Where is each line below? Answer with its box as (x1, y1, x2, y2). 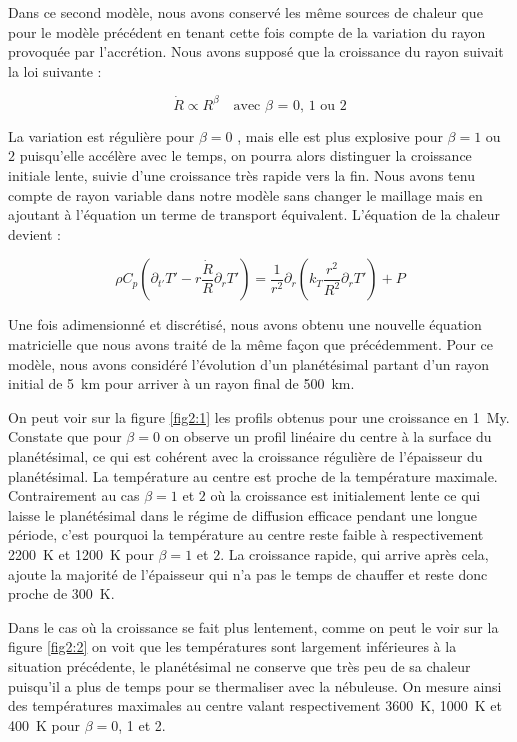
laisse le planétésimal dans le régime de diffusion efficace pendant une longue (8, 504, 477, 525)
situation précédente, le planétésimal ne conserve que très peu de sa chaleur (8, 655, 471, 676)
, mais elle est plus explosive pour (237, 125, 443, 146)
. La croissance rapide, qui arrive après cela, (220, 543, 489, 564)
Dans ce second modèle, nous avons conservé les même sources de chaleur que (8, 2, 483, 22)
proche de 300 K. (8, 583, 115, 604)
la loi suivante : (8, 60, 102, 81)
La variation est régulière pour (8, 125, 195, 146)
